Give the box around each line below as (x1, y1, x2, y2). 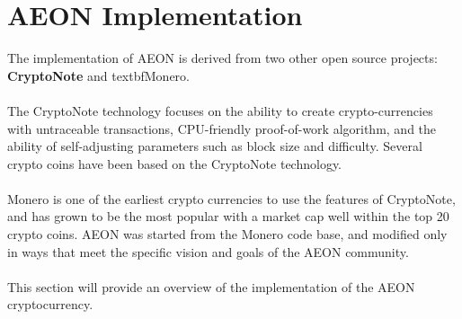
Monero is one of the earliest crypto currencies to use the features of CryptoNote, (7, 189, 456, 208)
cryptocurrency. (7, 295, 93, 314)
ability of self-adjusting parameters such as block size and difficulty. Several (7, 137, 422, 155)
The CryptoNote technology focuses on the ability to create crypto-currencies (7, 101, 433, 120)
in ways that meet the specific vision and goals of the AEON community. (7, 242, 409, 261)
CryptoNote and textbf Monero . (7, 66, 191, 84)
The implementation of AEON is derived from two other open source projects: (7, 49, 438, 67)
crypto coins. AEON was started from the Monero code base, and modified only (7, 225, 448, 244)
